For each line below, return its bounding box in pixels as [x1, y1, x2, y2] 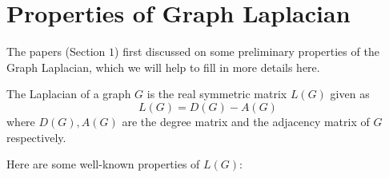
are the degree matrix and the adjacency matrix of [122, 113, 370, 129]
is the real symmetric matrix [146, 85, 287, 102]
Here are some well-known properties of [6, 156, 200, 172]
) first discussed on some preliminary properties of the [114, 43, 379, 60]
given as [330, 85, 370, 102]
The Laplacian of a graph [6, 85, 131, 102]
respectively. [6, 129, 66, 145]
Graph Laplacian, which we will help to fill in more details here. [6, 58, 320, 75]
